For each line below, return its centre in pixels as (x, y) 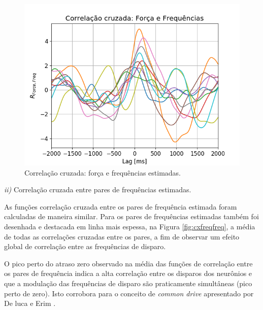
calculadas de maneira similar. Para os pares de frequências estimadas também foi (131, 216)
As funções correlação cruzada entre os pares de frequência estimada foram (121, 206)
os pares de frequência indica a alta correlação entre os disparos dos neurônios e (128, 273)
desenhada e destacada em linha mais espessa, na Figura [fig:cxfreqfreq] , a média (130, 226)
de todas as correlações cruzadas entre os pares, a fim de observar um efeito (122, 236)
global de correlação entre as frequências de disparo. (85, 246)
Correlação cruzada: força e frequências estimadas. (103, 172)
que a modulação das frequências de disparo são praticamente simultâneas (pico (128, 283)
